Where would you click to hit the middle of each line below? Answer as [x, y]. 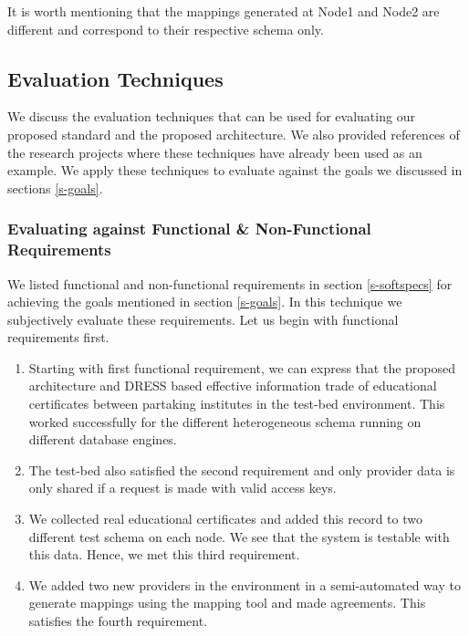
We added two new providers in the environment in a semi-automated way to [245, 584]
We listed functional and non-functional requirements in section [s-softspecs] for [230, 283]
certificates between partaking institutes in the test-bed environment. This [237, 404]
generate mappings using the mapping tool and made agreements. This [227, 603]
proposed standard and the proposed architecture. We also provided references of [234, 134]
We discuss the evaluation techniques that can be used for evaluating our [211, 116]
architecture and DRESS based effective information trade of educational [233, 386]
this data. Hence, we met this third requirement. [164, 554]
